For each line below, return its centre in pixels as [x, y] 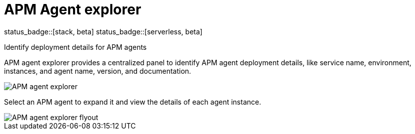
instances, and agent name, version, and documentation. [98, 71]
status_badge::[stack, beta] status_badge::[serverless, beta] [103, 31]
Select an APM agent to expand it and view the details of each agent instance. [133, 102]
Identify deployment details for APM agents [75, 47]
